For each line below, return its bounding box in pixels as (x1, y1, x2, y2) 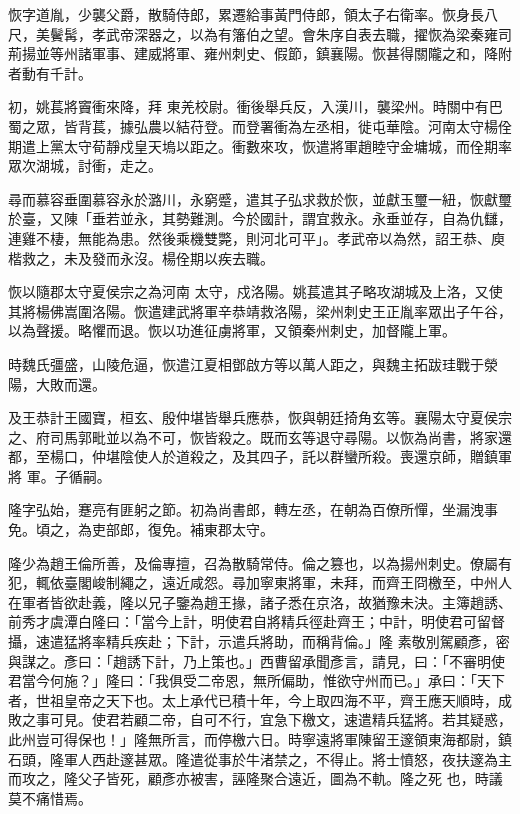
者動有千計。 (8, 62, 92, 83)
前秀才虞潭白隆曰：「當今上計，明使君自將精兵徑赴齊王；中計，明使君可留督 (8, 611, 505, 632)
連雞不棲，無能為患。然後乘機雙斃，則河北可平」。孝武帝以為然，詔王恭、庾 (8, 227, 505, 248)
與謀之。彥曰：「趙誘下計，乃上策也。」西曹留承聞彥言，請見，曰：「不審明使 (8, 650, 505, 671)
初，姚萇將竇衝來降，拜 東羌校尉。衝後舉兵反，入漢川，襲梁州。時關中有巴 (8, 96, 503, 117)
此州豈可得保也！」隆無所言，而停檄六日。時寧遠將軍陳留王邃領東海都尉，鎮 (8, 729, 512, 749)
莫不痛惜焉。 (8, 787, 92, 808)
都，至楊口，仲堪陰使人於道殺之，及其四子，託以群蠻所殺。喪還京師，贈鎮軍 (8, 446, 512, 467)
